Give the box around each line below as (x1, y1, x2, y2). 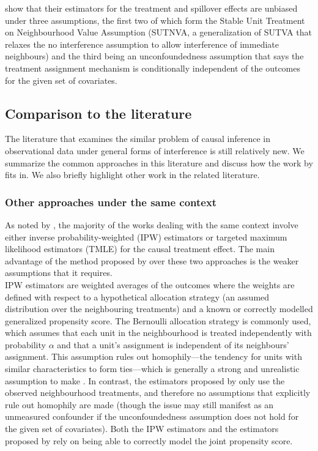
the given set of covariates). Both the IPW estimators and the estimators (5, 422, 279, 435)
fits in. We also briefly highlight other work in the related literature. (5, 168, 260, 181)
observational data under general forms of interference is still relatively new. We (5, 144, 305, 157)
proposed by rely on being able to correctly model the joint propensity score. (5, 434, 293, 447)
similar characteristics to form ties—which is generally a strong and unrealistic (5, 362, 300, 375)
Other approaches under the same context (5, 194, 217, 209)
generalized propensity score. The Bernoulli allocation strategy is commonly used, (5, 314, 311, 327)
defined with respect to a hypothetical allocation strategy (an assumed (5, 290, 270, 303)
